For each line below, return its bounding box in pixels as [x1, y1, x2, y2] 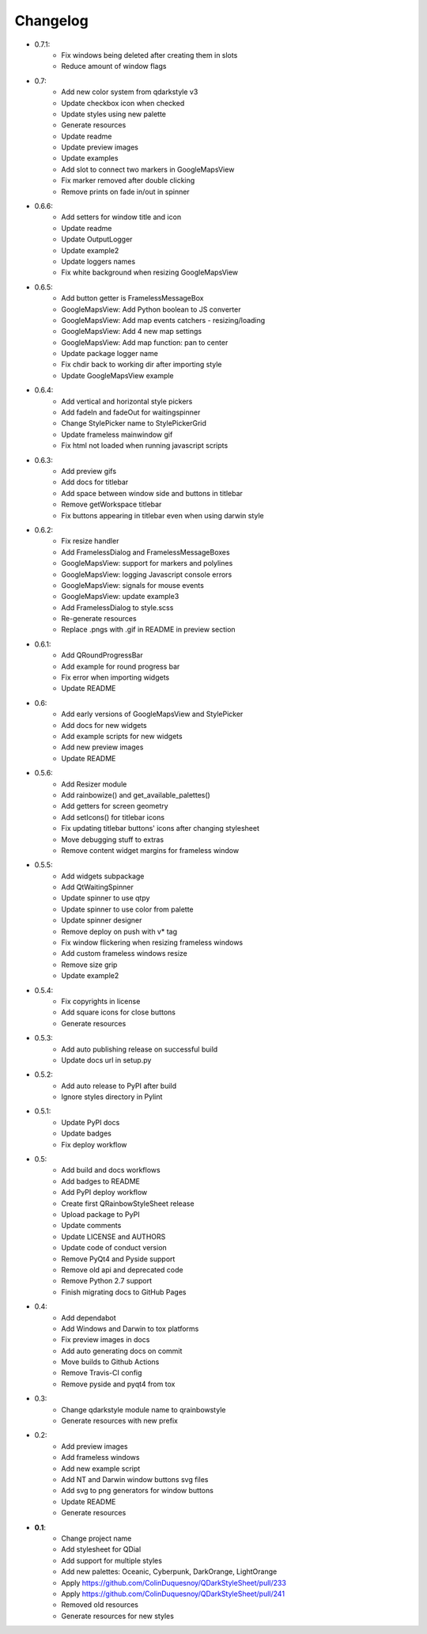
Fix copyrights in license [61, 996, 141, 1006]
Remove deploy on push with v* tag [61, 927, 178, 936]
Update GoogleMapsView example [61, 370, 174, 380]
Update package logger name [61, 349, 158, 358]
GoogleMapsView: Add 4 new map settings [61, 327, 202, 336]
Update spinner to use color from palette [61, 904, 194, 914]
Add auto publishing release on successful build [61, 1044, 218, 1054]
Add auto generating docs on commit [61, 1346, 183, 1355]
